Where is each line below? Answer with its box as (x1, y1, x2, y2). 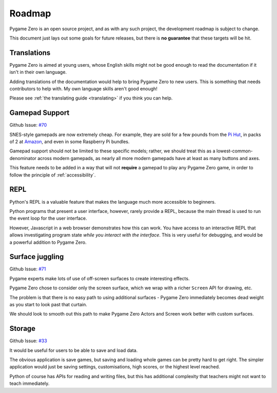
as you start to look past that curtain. (9, 301, 87, 307)
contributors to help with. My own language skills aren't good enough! (9, 86, 157, 92)
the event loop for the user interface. (9, 215, 87, 222)
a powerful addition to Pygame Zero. (9, 239, 87, 245)
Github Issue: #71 (9, 266, 46, 272)
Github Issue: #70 (9, 122, 47, 128)
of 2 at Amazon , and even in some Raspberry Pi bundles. (9, 139, 130, 145)
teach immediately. (9, 380, 50, 387)
